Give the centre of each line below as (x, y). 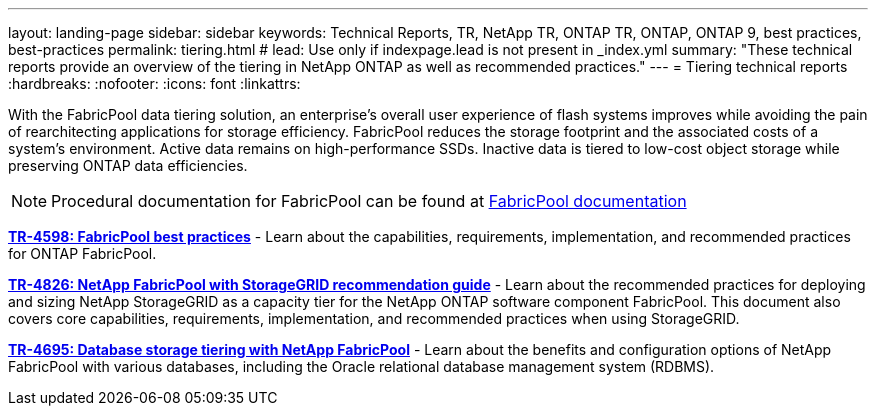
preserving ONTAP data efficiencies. (128, 165)
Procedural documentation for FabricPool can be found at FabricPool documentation (369, 201)
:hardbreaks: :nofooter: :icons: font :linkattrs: (154, 83)
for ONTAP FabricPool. (82, 253)
